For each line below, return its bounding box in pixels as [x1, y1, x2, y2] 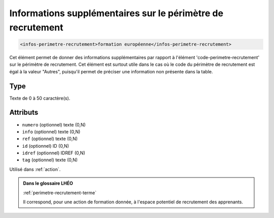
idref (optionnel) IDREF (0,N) [22, 150, 86, 156]
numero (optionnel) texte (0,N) [22, 121, 86, 127]
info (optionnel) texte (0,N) [22, 128, 81, 135]
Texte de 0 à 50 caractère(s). [9, 95, 71, 101]
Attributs [9, 108, 39, 117]
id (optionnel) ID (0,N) [22, 143, 70, 149]
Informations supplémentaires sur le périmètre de [9, 8, 223, 19]
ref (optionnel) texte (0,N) [22, 136, 78, 142]
